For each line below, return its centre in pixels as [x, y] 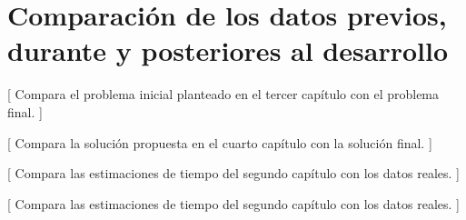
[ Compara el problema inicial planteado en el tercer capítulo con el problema [223, 94]
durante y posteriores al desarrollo [228, 50]
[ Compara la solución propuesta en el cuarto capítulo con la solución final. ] [220, 142]
